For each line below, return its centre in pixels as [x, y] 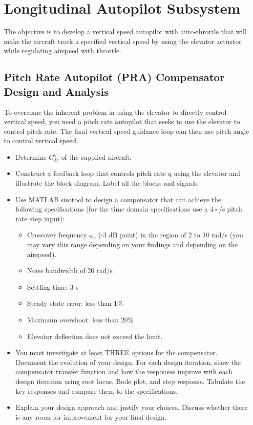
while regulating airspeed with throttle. [63, 51]
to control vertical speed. [41, 140]
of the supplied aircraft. [96, 157]
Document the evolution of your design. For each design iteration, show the [128, 362]
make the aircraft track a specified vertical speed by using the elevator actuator [123, 41]
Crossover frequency [57, 235]
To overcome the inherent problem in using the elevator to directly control [115, 112]
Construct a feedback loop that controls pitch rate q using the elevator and [128, 173]
